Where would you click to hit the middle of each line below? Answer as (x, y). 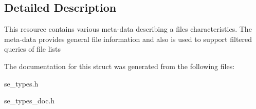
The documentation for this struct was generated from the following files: (120, 66)
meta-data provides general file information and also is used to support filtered (128, 39)
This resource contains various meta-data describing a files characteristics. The (128, 29)
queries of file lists (32, 49)
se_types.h (21, 83)
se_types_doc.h (30, 101)
